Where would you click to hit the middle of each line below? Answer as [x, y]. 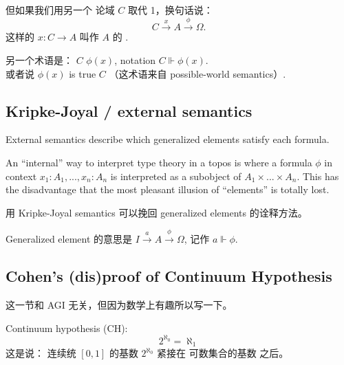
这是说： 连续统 [41, 353]
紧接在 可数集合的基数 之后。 [223, 353]
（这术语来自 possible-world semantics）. [197, 73]
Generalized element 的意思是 [69, 239]
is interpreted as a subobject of [176, 176]
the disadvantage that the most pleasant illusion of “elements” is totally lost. [168, 189]
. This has [318, 176]
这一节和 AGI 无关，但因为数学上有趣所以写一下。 [119, 304]
